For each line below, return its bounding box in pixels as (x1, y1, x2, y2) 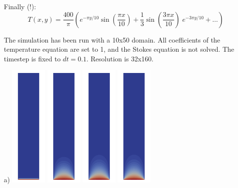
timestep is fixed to (4, 53, 61, 63)
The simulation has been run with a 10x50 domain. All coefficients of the (4, 34, 221, 44)
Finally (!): (4, 1, 36, 11)
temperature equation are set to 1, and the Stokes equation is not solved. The (4, 44, 235, 54)
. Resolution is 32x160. (86, 53, 154, 63)
